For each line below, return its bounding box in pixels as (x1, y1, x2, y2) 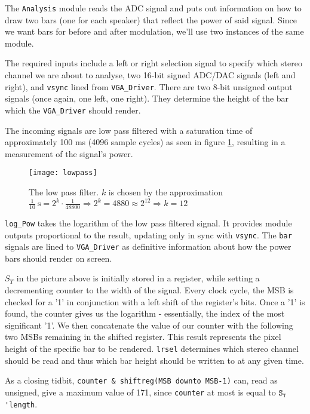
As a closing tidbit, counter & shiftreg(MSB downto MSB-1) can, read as (5, 374, 278, 387)
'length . (5, 397, 38, 410)
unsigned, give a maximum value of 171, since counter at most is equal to (5, 385, 276, 398)
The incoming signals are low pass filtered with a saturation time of (5, 124, 253, 136)
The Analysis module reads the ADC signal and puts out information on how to (5, 2, 302, 14)
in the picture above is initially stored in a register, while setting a (16, 272, 260, 284)
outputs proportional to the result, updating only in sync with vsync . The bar (5, 228, 292, 241)
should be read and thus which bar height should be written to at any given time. (5, 354, 304, 366)
